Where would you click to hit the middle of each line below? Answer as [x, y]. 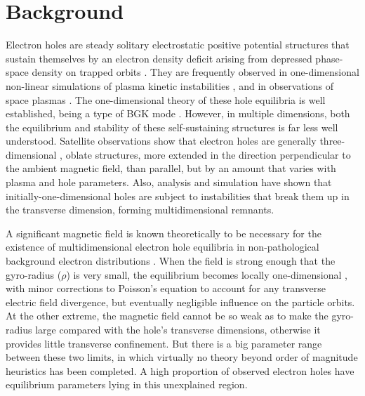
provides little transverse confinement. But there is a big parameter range [164, 343]
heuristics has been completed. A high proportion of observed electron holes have [180, 370]
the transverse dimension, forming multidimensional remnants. [140, 210]
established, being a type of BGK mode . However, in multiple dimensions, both [178, 113]
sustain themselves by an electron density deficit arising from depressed [159, 58]
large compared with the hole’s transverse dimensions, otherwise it [178, 329]
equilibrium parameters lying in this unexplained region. [127, 384]
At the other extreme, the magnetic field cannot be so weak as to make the [167, 316]
